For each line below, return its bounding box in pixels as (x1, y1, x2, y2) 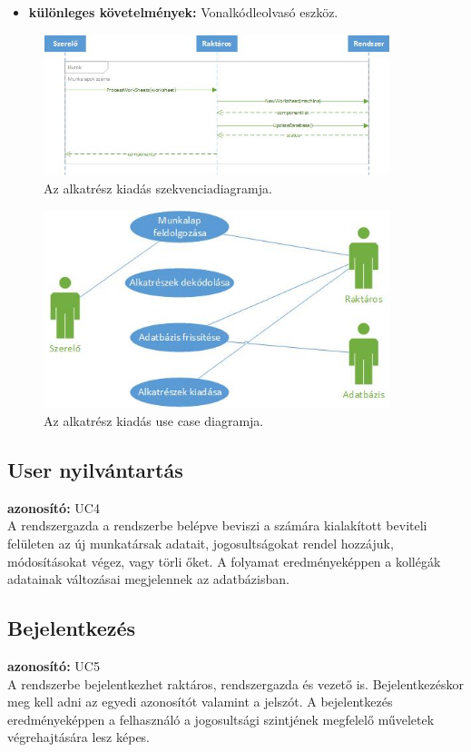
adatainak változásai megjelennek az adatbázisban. (7, 569, 289, 589)
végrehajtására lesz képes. (7, 727, 151, 747)
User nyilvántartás (7, 456, 183, 484)
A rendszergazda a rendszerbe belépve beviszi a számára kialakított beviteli (7, 516, 427, 535)
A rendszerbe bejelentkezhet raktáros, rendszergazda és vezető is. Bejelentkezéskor (7, 674, 464, 693)
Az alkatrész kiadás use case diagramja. (44, 411, 264, 430)
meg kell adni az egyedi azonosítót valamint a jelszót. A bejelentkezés (7, 692, 393, 711)
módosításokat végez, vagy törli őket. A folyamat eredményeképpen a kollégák (7, 551, 441, 570)
